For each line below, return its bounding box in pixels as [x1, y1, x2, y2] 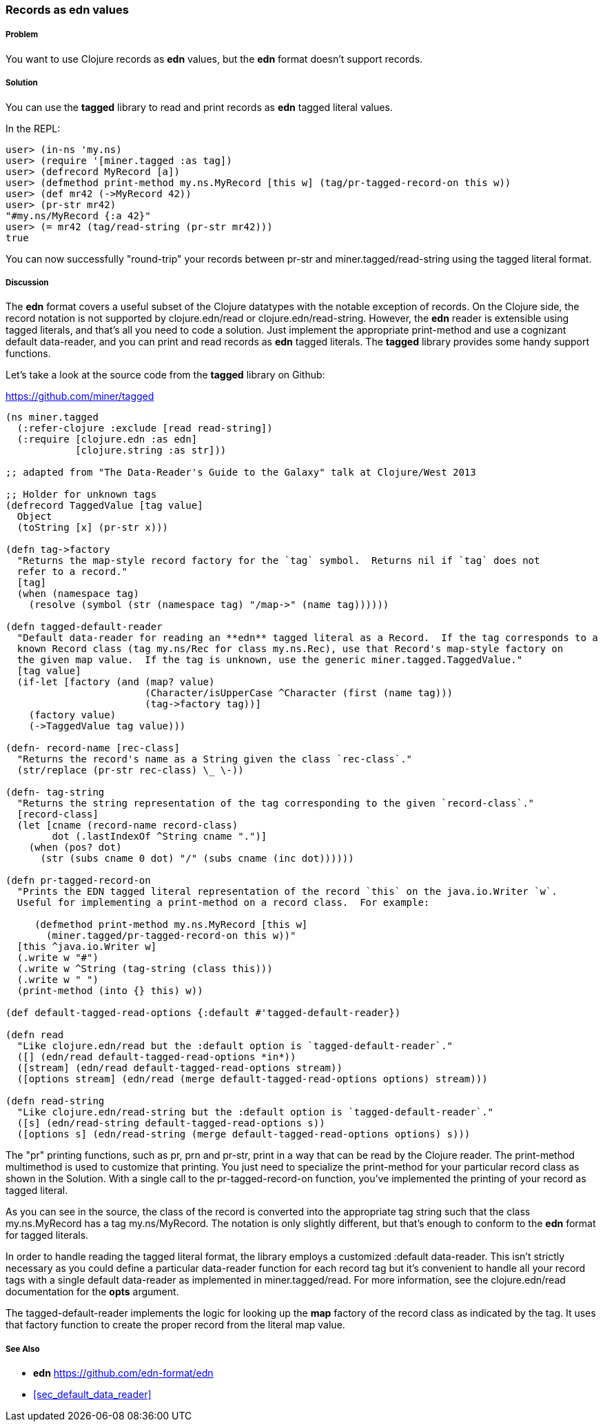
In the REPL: [6, 122, 61, 134]
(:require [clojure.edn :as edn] [17, 434, 198, 445]
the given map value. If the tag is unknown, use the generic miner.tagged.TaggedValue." [17, 654, 523, 666]
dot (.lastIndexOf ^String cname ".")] [52, 831, 267, 842]
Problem [6, 30, 39, 40]
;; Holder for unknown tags [6, 489, 157, 500]
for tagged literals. [6, 1229, 89, 1242]
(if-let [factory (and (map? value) [17, 676, 215, 688]
